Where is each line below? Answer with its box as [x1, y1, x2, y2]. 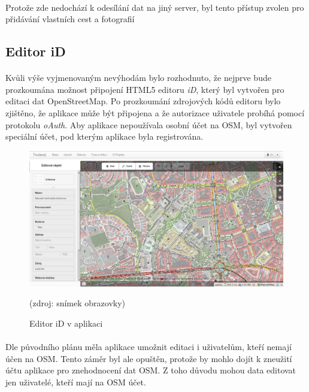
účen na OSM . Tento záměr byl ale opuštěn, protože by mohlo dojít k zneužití [5, 352, 292, 364]
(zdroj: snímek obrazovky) [29, 297, 126, 309]
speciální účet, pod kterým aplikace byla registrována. [5, 130, 204, 143]
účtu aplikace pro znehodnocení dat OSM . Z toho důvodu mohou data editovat [5, 364, 296, 376]
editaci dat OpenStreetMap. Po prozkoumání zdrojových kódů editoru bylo [5, 95, 281, 107]
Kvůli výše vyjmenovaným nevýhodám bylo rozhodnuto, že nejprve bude [5, 71, 271, 84]
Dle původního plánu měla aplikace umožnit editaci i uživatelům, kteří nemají [5, 340, 292, 353]
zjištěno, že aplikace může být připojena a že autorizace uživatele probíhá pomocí [5, 106, 305, 119]
